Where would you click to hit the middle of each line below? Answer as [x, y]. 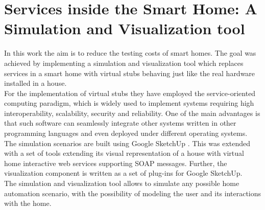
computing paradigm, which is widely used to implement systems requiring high [129, 103]
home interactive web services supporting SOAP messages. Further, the [116, 163]
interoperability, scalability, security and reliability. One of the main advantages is [132, 113]
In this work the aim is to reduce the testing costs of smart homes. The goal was [130, 53]
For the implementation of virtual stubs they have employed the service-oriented [130, 93]
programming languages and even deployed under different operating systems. [126, 133]
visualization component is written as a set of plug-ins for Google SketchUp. [123, 173]
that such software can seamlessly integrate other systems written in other [120, 123]
